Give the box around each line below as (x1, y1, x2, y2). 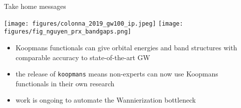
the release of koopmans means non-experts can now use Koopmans (15, 69, 218, 79)
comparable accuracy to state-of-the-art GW (15, 52, 150, 62)
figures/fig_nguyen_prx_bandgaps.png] (4, 28, 131, 36)
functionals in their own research (15, 78, 115, 88)
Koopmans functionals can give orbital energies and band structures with (15, 42, 237, 52)
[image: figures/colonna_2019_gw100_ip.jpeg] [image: (4, 20, 183, 27)
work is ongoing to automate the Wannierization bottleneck (15, 95, 196, 105)
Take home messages (4, 1, 66, 11)
